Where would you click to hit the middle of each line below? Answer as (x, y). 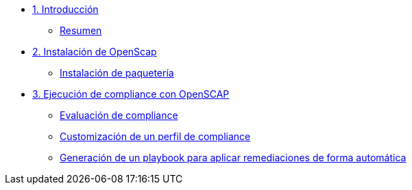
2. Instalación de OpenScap (95, 52)
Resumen (81, 30)
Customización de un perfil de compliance (155, 136)
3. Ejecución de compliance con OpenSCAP (131, 94)
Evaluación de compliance (119, 115)
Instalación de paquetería (117, 73)
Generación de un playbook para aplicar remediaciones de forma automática (233, 158)
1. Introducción (65, 9)
